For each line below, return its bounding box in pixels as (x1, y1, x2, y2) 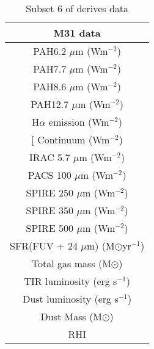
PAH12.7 (31, 97, 69, 111)
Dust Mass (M (40, 309, 103, 323)
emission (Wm (48, 115, 109, 129)
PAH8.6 (33, 79, 67, 93)
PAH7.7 (33, 62, 67, 76)
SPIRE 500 (26, 221, 74, 235)
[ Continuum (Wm (31, 132, 110, 146)
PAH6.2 (33, 44, 67, 58)
